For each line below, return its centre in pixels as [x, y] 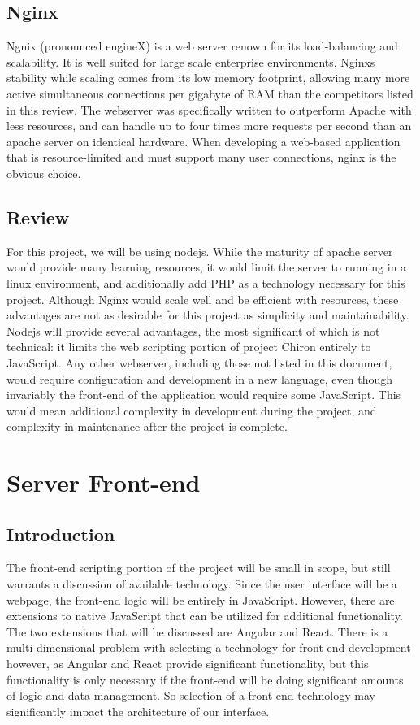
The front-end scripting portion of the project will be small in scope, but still [199, 568]
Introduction [61, 534]
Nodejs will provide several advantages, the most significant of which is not [193, 330]
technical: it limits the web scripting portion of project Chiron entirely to [189, 347]
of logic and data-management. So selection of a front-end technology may [191, 695]
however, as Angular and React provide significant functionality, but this [188, 664]
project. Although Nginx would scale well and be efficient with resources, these [203, 299]
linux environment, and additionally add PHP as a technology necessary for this [206, 282]
